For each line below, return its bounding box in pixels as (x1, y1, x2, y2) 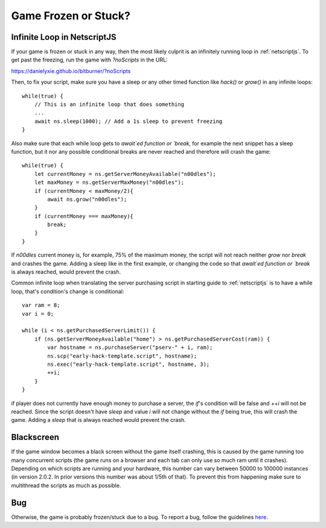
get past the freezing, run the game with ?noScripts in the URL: (11, 56, 168, 63)
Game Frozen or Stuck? (11, 9, 131, 22)
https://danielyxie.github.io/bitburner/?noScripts (11, 67, 131, 75)
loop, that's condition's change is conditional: (11, 288, 124, 295)
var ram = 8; (22, 302, 60, 309)
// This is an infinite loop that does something (34, 101, 184, 108)
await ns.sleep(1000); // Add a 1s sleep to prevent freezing (34, 118, 223, 125)
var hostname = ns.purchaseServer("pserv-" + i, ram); (47, 344, 213, 351)
